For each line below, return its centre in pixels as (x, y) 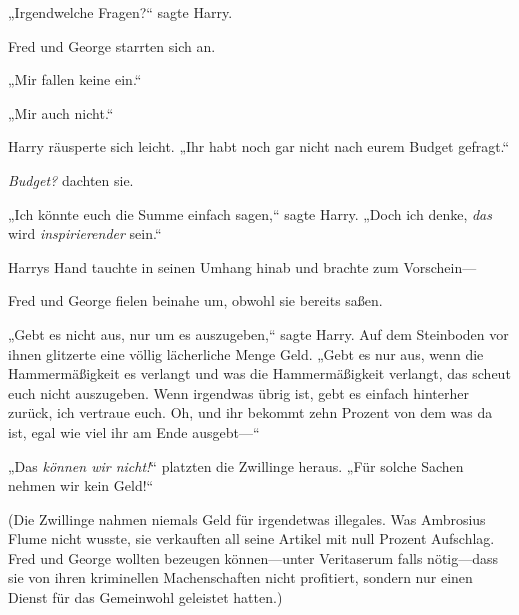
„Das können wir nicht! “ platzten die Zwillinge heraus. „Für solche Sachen (236, 465)
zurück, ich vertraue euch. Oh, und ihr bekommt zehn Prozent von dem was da (250, 412)
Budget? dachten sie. (71, 179)
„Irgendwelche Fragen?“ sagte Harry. (120, 12)
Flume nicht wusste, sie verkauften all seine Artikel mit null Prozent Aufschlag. (251, 538)
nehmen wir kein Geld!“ (81, 485)
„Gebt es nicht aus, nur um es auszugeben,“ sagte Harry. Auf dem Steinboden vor (258, 333)
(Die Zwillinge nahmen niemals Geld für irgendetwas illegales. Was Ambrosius (247, 518)
